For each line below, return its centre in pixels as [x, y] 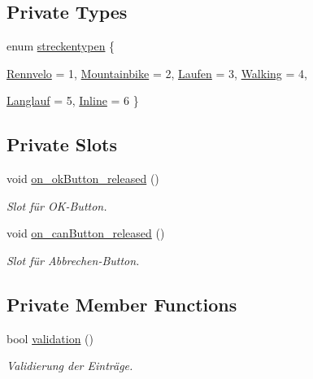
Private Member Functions [122, 304]
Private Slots [62, 144]
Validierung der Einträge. [70, 366]
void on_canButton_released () [86, 233]
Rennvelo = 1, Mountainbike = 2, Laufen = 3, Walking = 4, [157, 73]
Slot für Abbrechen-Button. [73, 260]
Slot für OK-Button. [57, 205]
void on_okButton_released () [83, 179]
